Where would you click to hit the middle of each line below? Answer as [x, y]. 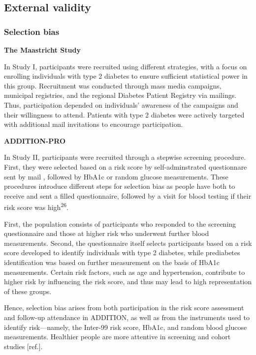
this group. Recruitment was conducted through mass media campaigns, [113, 85]
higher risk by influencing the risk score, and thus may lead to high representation [128, 281]
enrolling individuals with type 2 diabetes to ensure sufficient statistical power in [126, 76]
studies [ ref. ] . [23, 346]
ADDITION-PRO [35, 140]
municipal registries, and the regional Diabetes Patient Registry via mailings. [120, 95]
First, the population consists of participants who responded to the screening [120, 223]
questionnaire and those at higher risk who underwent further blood [107, 233]
